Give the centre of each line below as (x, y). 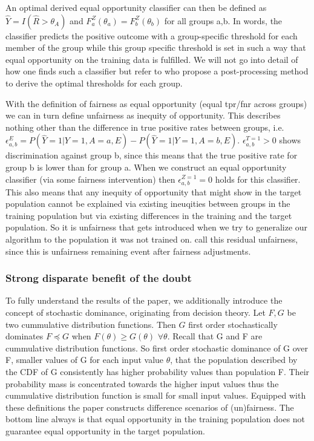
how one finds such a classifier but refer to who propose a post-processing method (157, 71)
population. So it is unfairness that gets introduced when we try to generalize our (157, 227)
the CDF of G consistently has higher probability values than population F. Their (158, 372)
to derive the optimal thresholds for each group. (94, 83)
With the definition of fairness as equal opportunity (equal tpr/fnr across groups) (156, 103)
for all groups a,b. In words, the (223, 20)
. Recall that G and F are (215, 336)
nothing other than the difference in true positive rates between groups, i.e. (145, 127)
